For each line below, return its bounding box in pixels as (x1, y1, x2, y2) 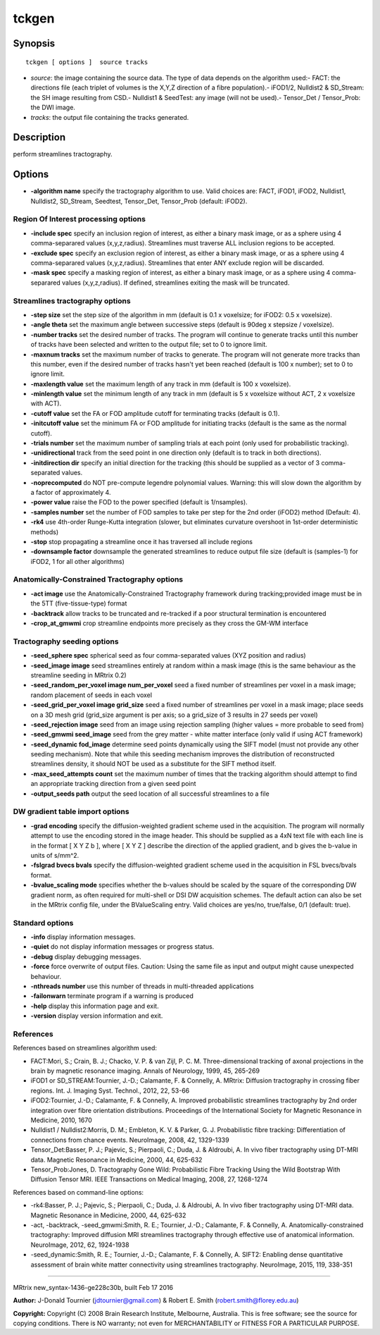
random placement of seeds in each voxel (30, 691, 153, 699)
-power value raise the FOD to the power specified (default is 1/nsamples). (30, 498, 248, 507)
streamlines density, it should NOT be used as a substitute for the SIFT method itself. (30, 760, 277, 768)
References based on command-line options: (13, 1188, 144, 1196)
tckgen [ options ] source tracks (25, 58, 148, 66)
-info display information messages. (30, 933, 136, 941)
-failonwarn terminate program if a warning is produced (30, 992, 194, 1000)
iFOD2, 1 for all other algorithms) (30, 557, 125, 565)
